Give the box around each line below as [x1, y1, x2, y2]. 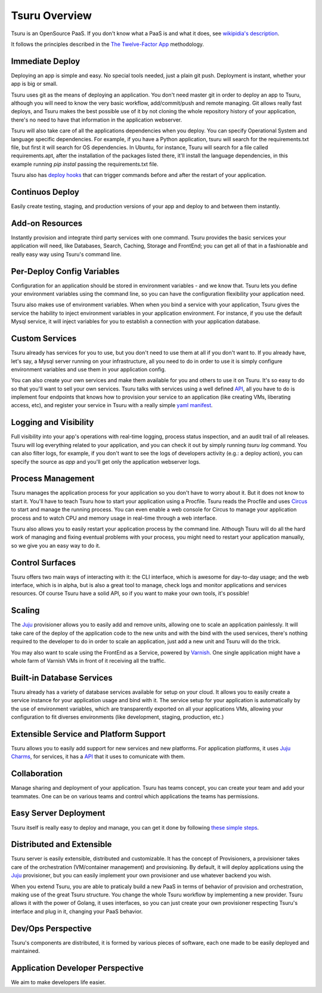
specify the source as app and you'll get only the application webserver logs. [11, 458, 201, 465]
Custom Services [11, 334, 77, 344]
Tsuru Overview [11, 9, 92, 22]
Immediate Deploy [11, 56, 80, 66]
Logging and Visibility [11, 417, 94, 427]
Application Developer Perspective [11, 963, 144, 973]
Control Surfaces [11, 557, 76, 567]
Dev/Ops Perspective [11, 923, 92, 933]
